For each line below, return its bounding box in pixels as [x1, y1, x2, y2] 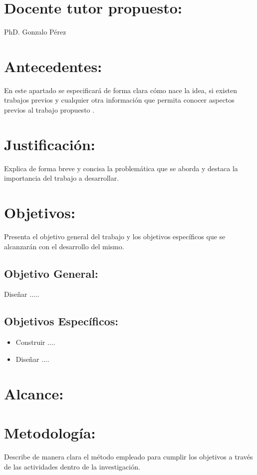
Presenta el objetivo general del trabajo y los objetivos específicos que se [4, 231, 226, 242]
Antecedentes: [4, 56, 102, 76]
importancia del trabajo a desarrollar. [4, 173, 119, 183]
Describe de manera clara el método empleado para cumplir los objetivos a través [4, 451, 253, 461]
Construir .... [15, 337, 55, 347]
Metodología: [4, 422, 96, 442]
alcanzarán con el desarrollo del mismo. [4, 241, 124, 251]
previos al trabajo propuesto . [4, 105, 95, 115]
